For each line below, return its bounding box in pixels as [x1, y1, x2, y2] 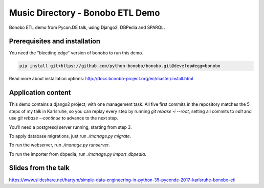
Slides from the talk [9, 164, 70, 172]
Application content [9, 89, 71, 97]
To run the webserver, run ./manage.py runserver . [9, 142, 110, 148]
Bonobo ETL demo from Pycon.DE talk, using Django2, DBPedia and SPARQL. [9, 24, 165, 30]
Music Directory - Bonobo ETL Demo [9, 7, 160, 18]
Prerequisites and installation [9, 37, 100, 46]
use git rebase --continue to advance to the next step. [9, 115, 118, 121]
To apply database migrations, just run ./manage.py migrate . [9, 133, 132, 139]
